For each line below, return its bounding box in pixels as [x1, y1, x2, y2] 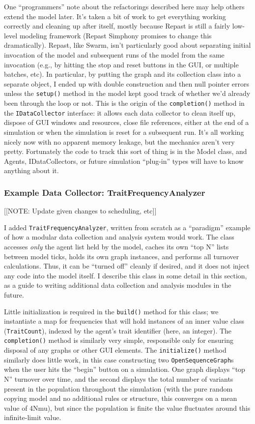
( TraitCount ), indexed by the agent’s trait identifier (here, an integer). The [4, 325, 232, 335]
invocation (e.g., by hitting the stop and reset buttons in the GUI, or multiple [4, 59, 239, 69]
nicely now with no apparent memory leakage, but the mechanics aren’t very [4, 136, 235, 147]
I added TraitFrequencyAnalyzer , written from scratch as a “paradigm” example [4, 222, 251, 232]
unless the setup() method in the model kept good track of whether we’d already [4, 88, 251, 98]
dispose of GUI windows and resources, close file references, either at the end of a [4, 117, 249, 127]
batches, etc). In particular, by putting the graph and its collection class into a [4, 69, 241, 79]
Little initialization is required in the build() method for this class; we [4, 306, 219, 316]
